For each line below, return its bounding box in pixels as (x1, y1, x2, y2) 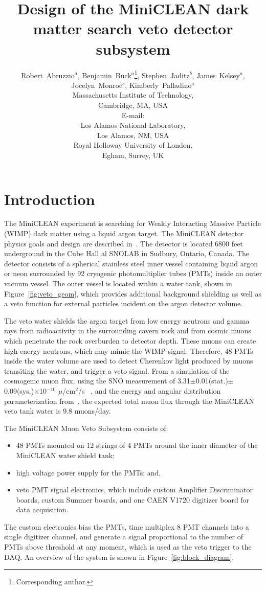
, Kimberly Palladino (125, 79, 192, 90)
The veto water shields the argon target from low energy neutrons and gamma (4, 315, 250, 326)
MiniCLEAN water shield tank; (16, 449, 115, 460)
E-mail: (121, 109, 145, 120)
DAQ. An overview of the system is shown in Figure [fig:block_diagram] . (4, 551, 234, 562)
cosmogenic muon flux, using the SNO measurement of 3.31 (4, 375, 190, 386)
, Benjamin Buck (77, 70, 131, 80)
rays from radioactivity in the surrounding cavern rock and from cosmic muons (4, 325, 251, 336)
